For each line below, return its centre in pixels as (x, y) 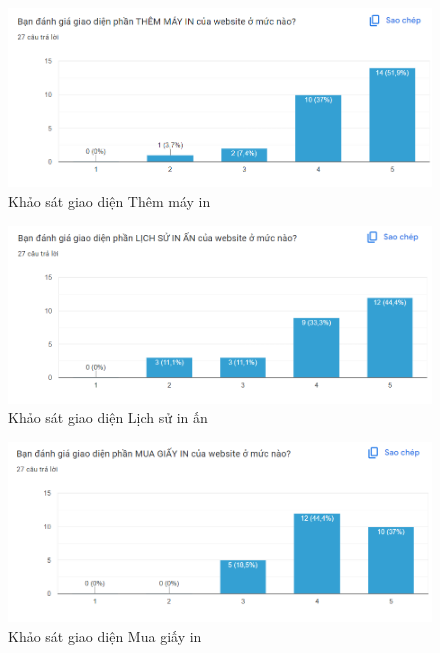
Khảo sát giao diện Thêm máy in (109, 200)
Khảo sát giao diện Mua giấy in (105, 635)
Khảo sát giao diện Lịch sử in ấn (108, 417)
